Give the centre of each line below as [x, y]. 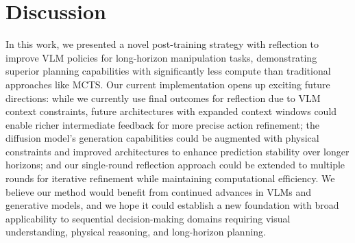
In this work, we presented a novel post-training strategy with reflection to [162, 44]
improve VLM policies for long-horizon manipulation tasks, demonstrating [161, 57]
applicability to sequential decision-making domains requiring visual [148, 218]
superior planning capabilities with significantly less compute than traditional [168, 71]
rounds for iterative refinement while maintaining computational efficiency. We [170, 178]
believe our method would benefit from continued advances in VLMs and [159, 191]
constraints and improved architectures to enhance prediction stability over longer [177, 151]
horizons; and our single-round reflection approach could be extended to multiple [175, 165]
